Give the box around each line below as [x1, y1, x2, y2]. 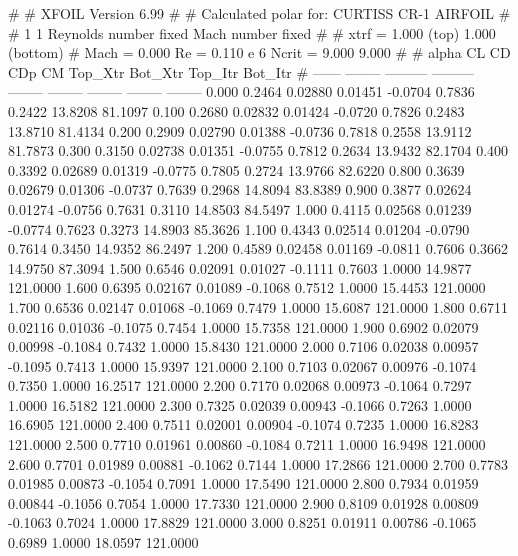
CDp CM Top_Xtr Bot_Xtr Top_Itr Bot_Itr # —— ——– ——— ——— [8, 61, 474, 82]
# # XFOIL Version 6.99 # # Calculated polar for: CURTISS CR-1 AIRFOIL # [8, 3, 511, 23]
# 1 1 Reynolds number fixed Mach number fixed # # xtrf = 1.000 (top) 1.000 [8, 22, 496, 43]
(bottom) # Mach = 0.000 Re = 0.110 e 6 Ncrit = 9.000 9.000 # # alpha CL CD [8, 42, 511, 63]
